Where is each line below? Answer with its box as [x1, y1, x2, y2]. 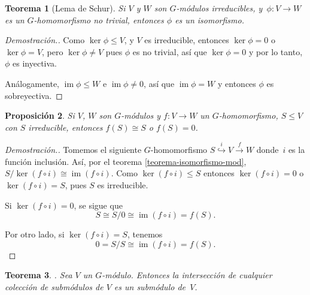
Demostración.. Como [5, 34, 85, 46]
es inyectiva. [13, 57, 57, 70]
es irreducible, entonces [144, 34, 229, 46]
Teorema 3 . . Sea [5, 269, 72, 281]
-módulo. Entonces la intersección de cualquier [102, 269, 272, 281]
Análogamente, [5, 77, 59, 89]
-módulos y [121, 109, 161, 122]
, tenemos [127, 228, 163, 240]
